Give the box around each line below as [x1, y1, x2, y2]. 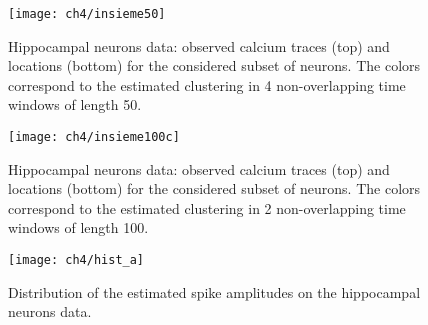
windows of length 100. [8, 217, 149, 238]
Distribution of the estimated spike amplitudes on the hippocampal [8, 281, 421, 302]
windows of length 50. [8, 94, 142, 115]
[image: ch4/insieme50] [8, 7, 166, 21]
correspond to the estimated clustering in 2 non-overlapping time [8, 197, 406, 218]
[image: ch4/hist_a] [8, 253, 145, 268]
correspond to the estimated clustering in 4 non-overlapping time [8, 74, 406, 95]
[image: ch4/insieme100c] [8, 130, 180, 145]
